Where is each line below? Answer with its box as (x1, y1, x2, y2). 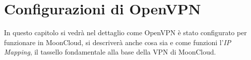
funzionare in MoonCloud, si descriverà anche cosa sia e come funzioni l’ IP (4, 37, 231, 47)
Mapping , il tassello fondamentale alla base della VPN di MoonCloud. (4, 47, 216, 57)
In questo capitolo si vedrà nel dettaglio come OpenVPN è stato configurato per (4, 27, 247, 38)
